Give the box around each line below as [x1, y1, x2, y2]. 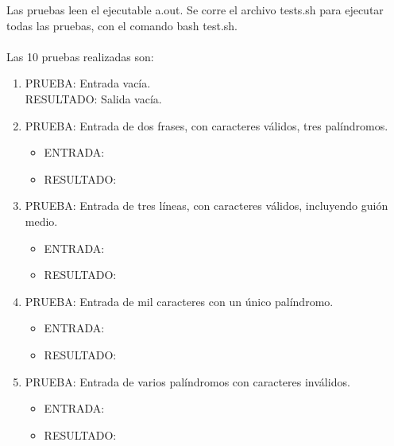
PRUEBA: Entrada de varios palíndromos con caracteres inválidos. [25, 373, 350, 390]
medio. [25, 212, 58, 229]
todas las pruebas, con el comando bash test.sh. [6, 17, 238, 33]
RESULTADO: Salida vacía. [25, 90, 162, 107]
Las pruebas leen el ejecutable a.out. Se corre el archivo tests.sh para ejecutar [6, 2, 384, 17]
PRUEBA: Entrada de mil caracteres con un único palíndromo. [25, 293, 334, 309]
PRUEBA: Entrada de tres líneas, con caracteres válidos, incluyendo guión [25, 197, 388, 214]
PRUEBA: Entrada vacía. [25, 75, 151, 91]
